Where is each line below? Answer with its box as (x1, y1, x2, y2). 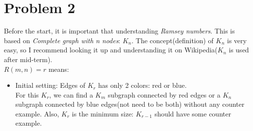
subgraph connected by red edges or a (108, 89, 221, 99)
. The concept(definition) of (131, 35, 214, 45)
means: (48, 64, 69, 74)
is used (229, 45, 249, 55)
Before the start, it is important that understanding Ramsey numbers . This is (4, 26, 235, 36)
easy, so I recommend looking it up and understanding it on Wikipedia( (4, 45, 218, 55)
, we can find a (49, 89, 93, 99)
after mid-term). (4, 54, 53, 64)
